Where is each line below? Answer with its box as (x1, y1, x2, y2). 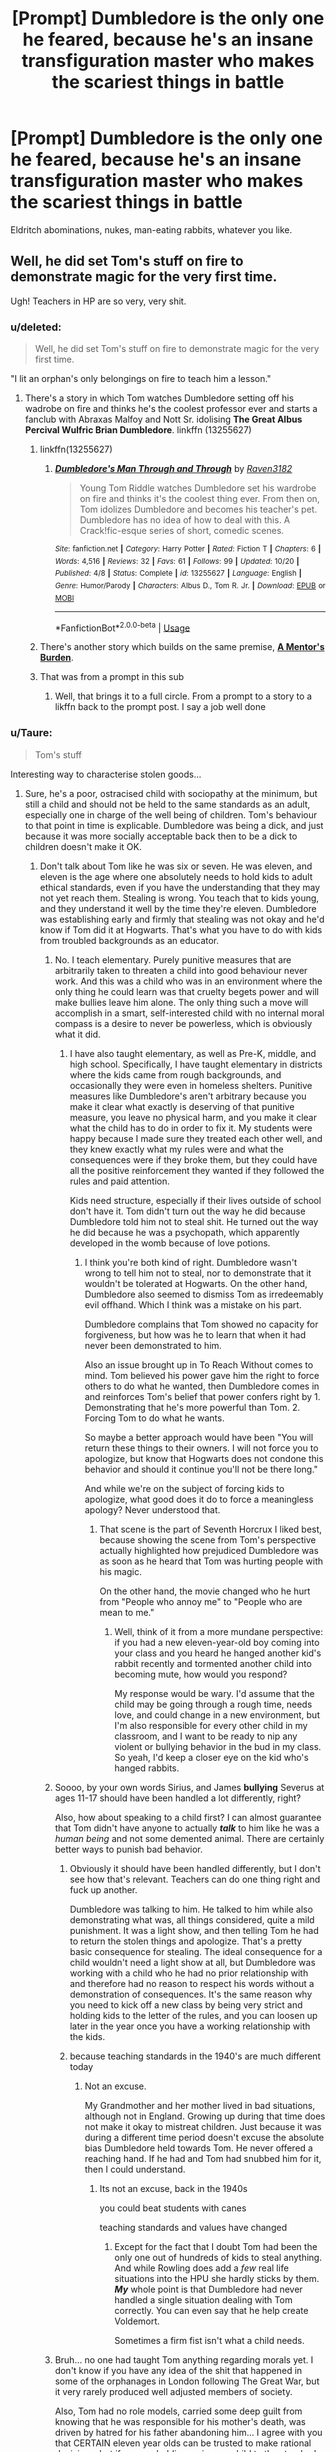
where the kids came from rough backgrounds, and (69, 1068, 282, 1081)
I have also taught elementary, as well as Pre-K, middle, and (69, 1047, 317, 1059)
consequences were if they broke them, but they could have (69, 1153, 318, 1166)
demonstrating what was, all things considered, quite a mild (69, 1913, 315, 1926)
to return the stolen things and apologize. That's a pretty (69, 1935, 303, 1947)
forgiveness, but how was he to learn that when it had (84, 1328, 307, 1341)
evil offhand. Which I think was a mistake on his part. (84, 1298, 302, 1311)
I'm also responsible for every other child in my (114, 1719, 308, 1731)
